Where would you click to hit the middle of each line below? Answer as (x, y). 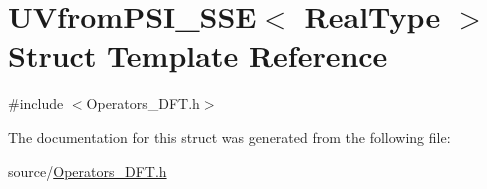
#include (36, 103)
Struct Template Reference (198, 55)
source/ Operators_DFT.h (87, 170)
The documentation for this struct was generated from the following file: (229, 136)
